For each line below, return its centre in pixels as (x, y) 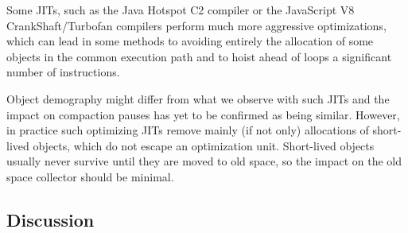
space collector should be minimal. (90, 176)
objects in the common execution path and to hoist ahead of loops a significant (199, 56)
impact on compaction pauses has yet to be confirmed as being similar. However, (203, 114)
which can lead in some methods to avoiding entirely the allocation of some (190, 41)
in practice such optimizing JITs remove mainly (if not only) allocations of (188, 130)
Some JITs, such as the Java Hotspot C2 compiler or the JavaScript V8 (181, 10)
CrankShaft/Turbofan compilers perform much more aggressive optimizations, (196, 25)
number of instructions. (63, 72)
